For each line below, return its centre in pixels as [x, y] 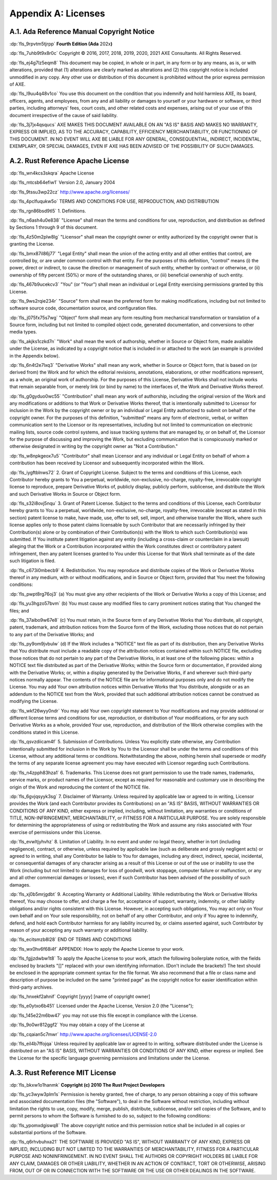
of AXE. [17, 84]
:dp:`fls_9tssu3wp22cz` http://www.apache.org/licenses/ [70, 192]
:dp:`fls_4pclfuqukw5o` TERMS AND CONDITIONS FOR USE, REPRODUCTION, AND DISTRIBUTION [114, 201]
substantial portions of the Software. [48, 1133]
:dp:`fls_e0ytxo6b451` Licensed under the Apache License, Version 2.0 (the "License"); [102, 1006]
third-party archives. [31, 987]
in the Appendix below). [35, 356]
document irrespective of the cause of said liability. [64, 115]
